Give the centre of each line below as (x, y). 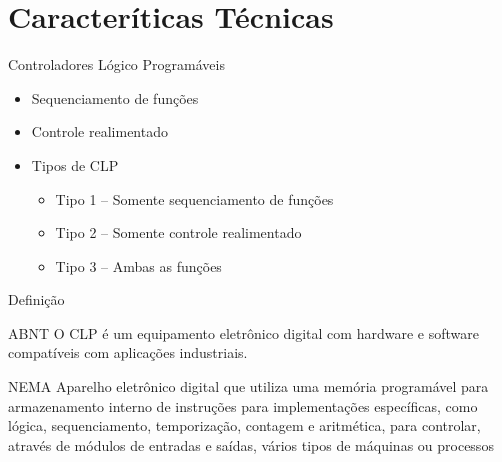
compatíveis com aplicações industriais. (128, 352)
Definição (36, 299)
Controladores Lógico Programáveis (116, 64)
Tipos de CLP (75, 164)
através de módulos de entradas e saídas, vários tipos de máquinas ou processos (251, 444)
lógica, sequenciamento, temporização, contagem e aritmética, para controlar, (244, 425)
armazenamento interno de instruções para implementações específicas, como (243, 405)
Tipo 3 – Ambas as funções (138, 265)
